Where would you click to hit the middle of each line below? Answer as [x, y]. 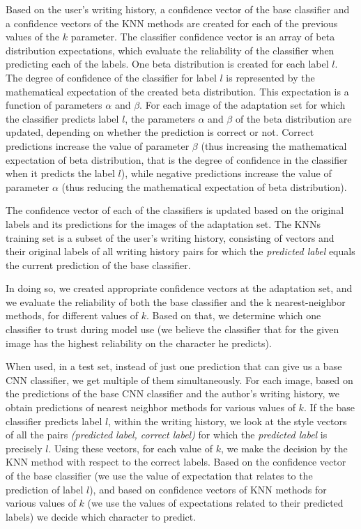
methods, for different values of [72, 315]
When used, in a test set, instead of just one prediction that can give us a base [174, 366]
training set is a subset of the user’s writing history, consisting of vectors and [170, 237]
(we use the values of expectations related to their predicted [215, 503]
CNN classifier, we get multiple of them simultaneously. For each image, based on [179, 379]
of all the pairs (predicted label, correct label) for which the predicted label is [167, 435]
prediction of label [45, 489]
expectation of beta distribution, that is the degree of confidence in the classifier [177, 159]
